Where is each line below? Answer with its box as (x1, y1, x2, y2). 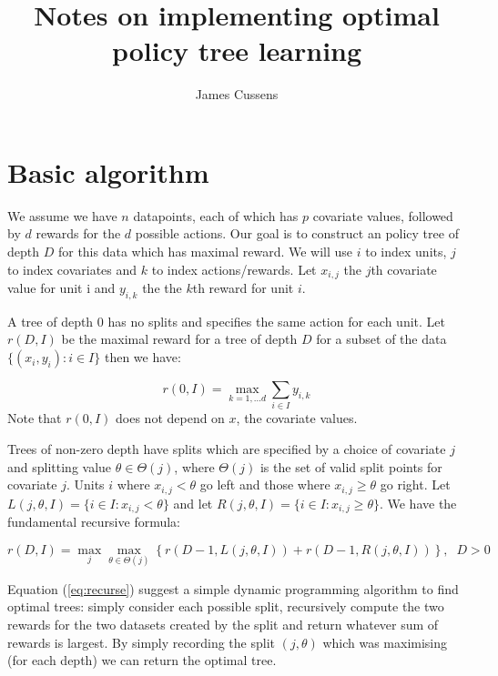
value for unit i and (7, 278, 116, 298)
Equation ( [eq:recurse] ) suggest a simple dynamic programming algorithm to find (7, 579, 459, 598)
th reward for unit (192, 278, 294, 298)
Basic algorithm (7, 153, 209, 190)
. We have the (379, 493, 457, 512)
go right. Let (380, 475, 451, 494)
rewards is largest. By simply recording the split (7, 632, 275, 651)
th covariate (371, 259, 437, 278)
